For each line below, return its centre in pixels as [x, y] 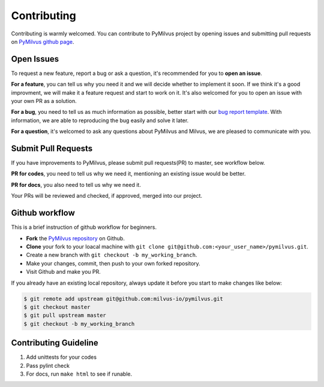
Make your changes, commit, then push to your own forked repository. [113, 263]
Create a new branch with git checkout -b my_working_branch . [112, 255]
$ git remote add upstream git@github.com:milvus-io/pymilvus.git [123, 299]
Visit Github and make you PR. [64, 272]
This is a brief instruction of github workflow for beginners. [84, 227]
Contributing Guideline [55, 343]
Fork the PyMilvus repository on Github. [76, 238]
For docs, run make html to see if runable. [79, 374]
